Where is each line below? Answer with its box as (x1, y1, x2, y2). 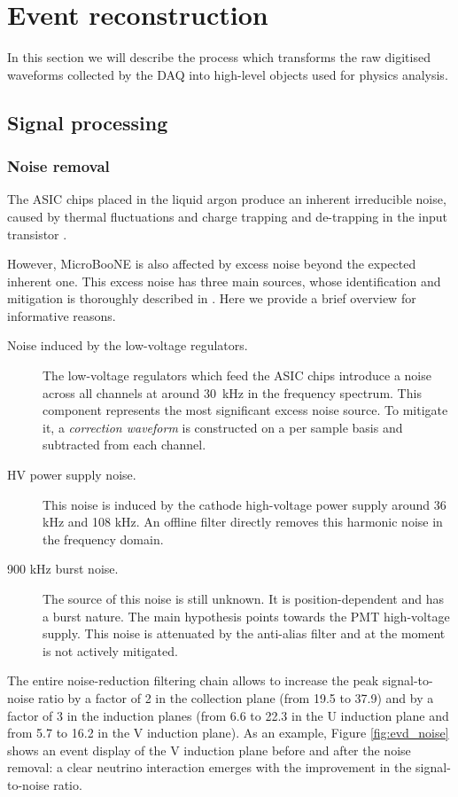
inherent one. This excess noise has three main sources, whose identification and (7, 271, 441, 290)
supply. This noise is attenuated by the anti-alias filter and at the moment (43, 624, 446, 643)
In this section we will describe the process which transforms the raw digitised (7, 48, 431, 66)
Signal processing (7, 108, 168, 136)
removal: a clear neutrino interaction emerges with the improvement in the (7, 758, 412, 777)
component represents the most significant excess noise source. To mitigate (43, 401, 448, 419)
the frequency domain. (43, 529, 164, 548)
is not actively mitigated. (43, 641, 178, 660)
